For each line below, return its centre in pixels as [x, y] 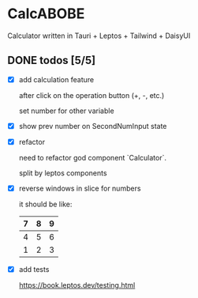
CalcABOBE [46, 14]
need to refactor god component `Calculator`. [93, 157]
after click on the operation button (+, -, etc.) [92, 95]
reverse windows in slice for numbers [80, 188]
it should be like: [45, 204]
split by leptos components [63, 173]
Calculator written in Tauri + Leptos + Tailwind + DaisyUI [99, 36]
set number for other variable [67, 111]
